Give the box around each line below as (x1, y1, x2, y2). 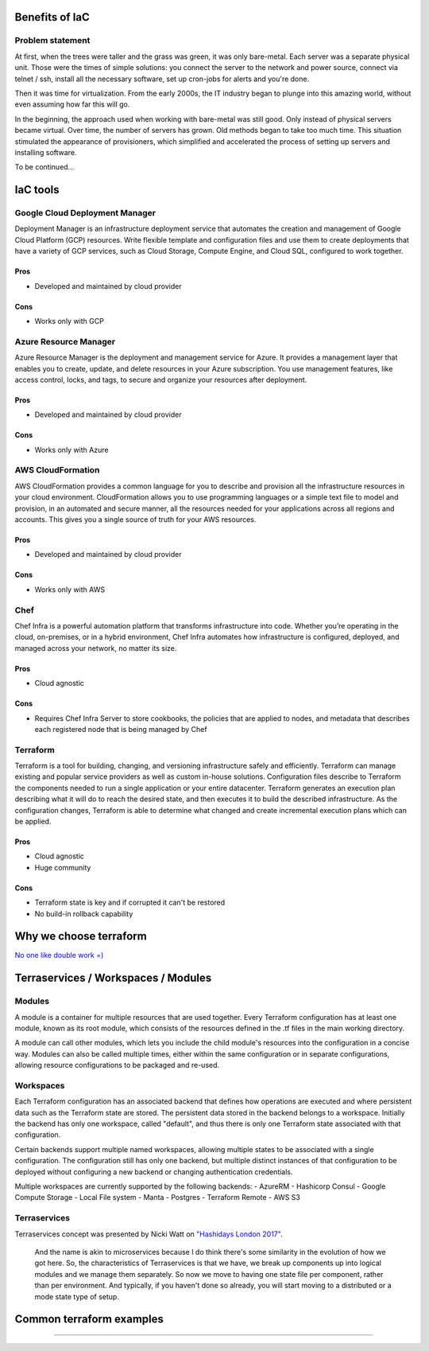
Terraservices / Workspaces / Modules (14, 971, 212, 985)
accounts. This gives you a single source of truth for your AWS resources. (14, 515, 257, 524)
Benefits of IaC (14, 10, 91, 24)
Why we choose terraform (14, 929, 147, 943)
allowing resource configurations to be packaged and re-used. (14, 1061, 220, 1070)
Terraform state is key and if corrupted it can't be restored (34, 897, 226, 907)
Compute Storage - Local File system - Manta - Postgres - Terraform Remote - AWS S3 (14, 1193, 301, 1202)
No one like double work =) (14, 951, 104, 960)
